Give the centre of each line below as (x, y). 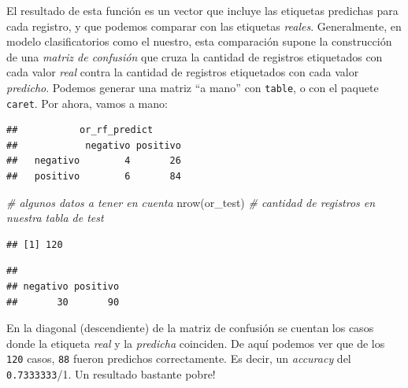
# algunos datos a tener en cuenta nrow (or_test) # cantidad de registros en (191, 202)
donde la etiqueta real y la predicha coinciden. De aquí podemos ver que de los (196, 343)
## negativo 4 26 (94, 161)
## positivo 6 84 (94, 177)
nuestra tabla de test (55, 218)
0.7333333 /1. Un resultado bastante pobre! (111, 374)
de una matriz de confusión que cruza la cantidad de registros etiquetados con (195, 56)
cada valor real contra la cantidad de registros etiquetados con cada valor (183, 72)
